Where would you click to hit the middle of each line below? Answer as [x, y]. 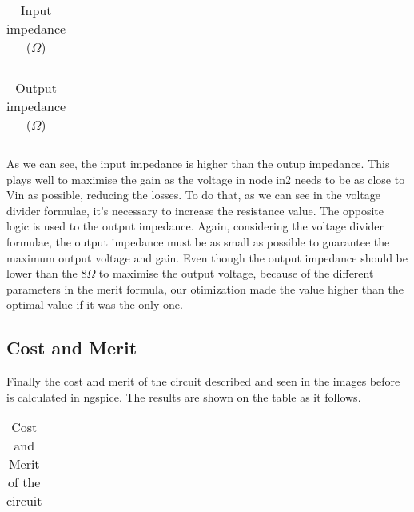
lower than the [42, 273]
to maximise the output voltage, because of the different [236, 273]
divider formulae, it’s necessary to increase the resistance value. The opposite [195, 210]
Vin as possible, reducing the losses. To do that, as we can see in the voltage [194, 195]
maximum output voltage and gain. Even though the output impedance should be [207, 257]
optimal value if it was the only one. [95, 304]
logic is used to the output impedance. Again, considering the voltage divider [195, 226]
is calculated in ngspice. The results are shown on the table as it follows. [184, 396]
